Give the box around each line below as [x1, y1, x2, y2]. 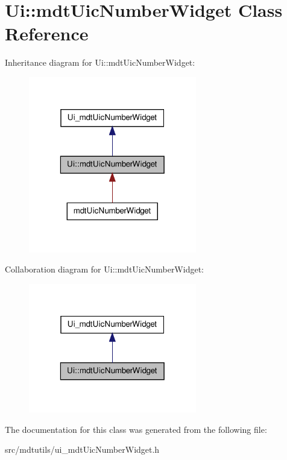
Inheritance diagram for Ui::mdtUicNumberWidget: [5, 56, 195, 69]
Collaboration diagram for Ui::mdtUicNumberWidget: [5, 263, 204, 276]
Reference [5, 21, 89, 46]
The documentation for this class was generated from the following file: [5, 423, 267, 435]
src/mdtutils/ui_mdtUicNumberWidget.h [5, 443, 160, 456]
